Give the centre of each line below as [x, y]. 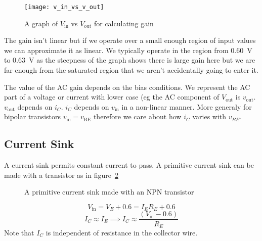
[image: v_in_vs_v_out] [64, 7]
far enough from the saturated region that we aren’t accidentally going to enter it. [131, 70]
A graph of [41, 23]
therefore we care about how [137, 116]
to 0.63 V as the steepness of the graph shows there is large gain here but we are [130, 60]
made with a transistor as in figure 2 [61, 175]
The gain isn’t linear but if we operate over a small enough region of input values [130, 40]
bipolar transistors [32, 116]
